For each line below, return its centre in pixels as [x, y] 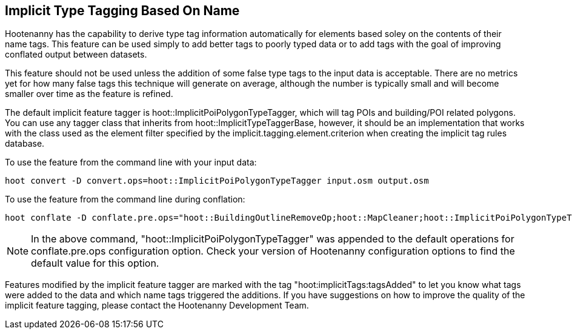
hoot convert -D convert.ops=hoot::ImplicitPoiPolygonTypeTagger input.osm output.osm [217, 181]
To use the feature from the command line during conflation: [125, 199]
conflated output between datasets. [76, 55]
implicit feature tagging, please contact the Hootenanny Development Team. [157, 306]
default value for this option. [95, 263]
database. [25, 144]
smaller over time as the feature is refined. [89, 94]
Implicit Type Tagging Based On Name [122, 11]
